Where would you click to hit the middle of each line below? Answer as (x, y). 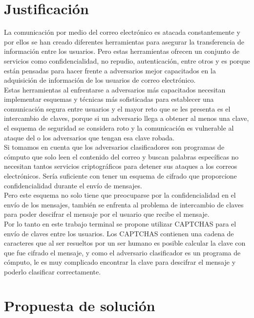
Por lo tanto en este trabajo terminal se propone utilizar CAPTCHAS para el (120, 224)
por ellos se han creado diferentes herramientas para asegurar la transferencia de (124, 41)
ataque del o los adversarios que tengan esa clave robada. (89, 137)
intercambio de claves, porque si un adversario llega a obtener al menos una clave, (127, 118)
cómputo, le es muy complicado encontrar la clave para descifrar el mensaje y (120, 262)
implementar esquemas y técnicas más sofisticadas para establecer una (109, 99)
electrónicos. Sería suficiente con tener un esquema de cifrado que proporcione (120, 176)
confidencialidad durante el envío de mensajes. (73, 185)
